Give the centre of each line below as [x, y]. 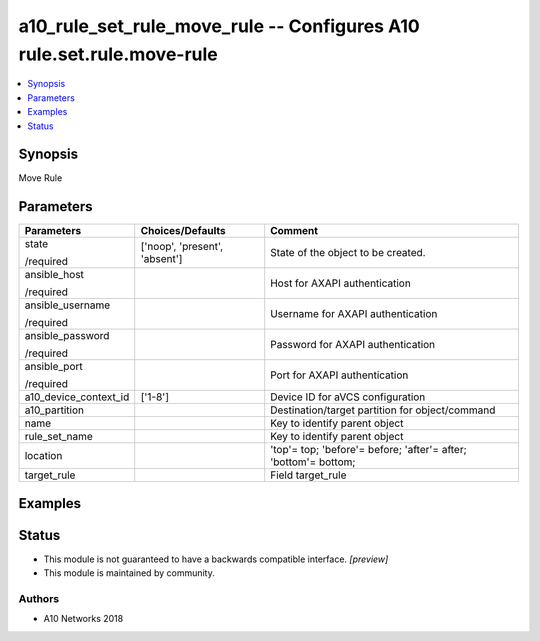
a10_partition [54, 410]
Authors [39, 599]
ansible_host [54, 275]
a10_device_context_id [77, 397]
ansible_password [67, 336]
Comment [294, 231]
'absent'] [161, 259]
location [43, 456]
